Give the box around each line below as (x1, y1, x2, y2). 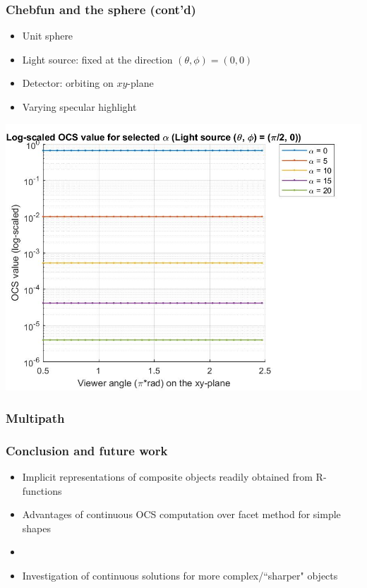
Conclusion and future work (6, 441, 168, 459)
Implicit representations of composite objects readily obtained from (22, 469, 313, 484)
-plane (127, 76, 154, 90)
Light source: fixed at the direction (22, 52, 173, 66)
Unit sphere (22, 28, 73, 43)
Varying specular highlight (22, 100, 137, 114)
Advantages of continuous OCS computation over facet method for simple (22, 507, 341, 522)
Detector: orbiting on (22, 76, 114, 90)
